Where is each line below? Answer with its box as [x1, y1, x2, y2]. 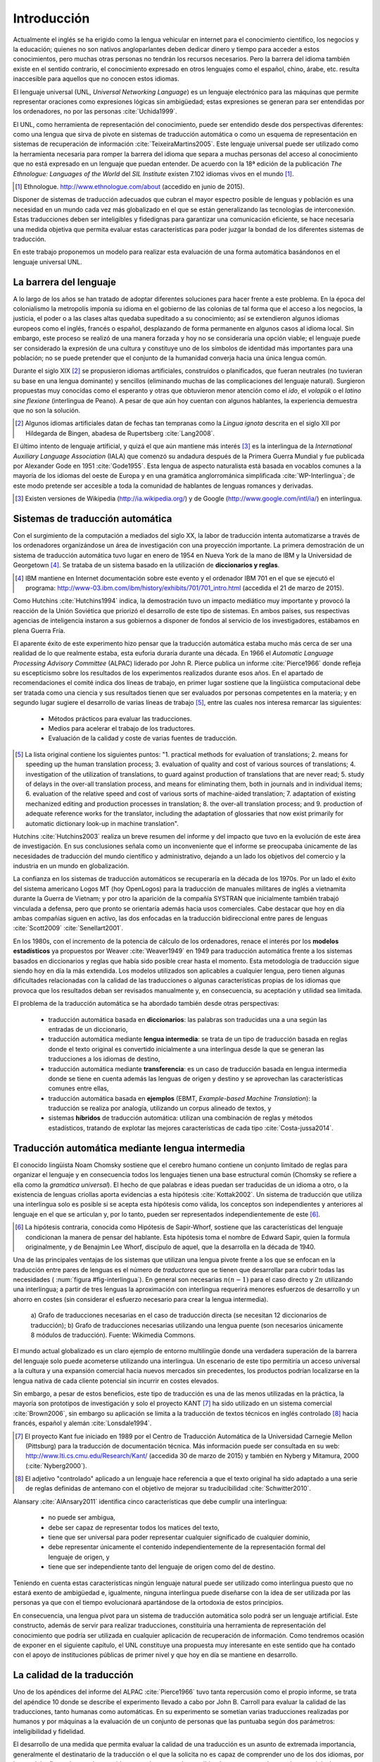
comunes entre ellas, [48, 1084, 109, 1092]
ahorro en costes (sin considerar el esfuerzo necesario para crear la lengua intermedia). [13, 1295, 269, 1303]
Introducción [13, 11, 90, 26]
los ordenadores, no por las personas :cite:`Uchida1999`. [13, 107, 177, 116]
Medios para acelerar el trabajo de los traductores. [48, 725, 196, 733]
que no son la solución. [13, 406, 81, 414]
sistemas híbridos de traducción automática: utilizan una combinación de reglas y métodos [48, 1114, 313, 1122]
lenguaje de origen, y [48, 1553, 110, 1561]
